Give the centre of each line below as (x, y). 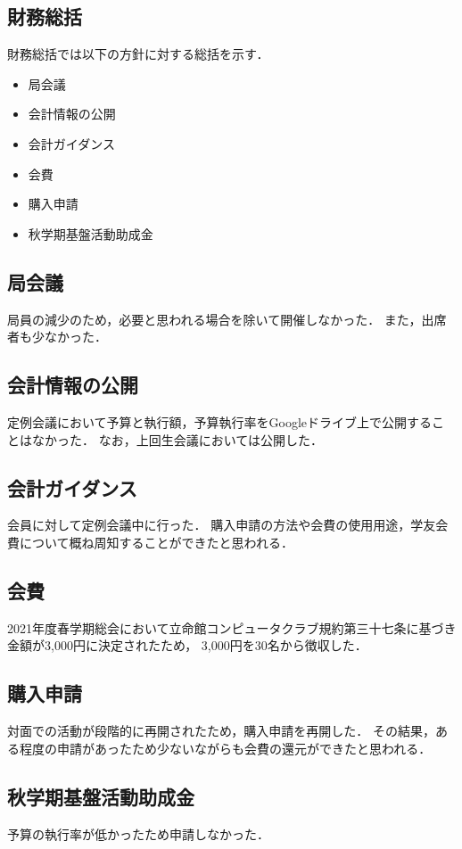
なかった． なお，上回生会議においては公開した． (177, 439)
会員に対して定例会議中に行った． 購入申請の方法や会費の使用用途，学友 (222, 525)
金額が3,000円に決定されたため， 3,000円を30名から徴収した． (187, 645)
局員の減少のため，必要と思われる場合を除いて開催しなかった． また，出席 (227, 319)
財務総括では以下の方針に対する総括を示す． (138, 54)
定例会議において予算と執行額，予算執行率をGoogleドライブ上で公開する (220, 421)
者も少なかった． (57, 337)
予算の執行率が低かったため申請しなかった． (138, 833)
